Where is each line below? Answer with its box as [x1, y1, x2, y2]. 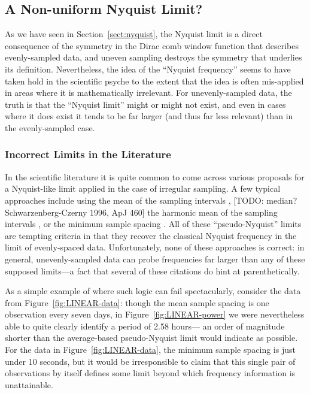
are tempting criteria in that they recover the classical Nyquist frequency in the [5, 229, 297, 241]
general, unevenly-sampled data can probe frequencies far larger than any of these [5, 252, 305, 265]
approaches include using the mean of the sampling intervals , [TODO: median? [5, 194, 297, 206]
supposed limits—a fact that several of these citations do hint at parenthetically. [5, 264, 300, 277]
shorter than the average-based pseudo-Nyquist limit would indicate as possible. [5, 331, 298, 344]
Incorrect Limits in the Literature [5, 147, 171, 162]
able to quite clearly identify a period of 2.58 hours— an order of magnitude [5, 319, 285, 332]
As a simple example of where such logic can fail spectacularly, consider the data [5, 285, 301, 297]
